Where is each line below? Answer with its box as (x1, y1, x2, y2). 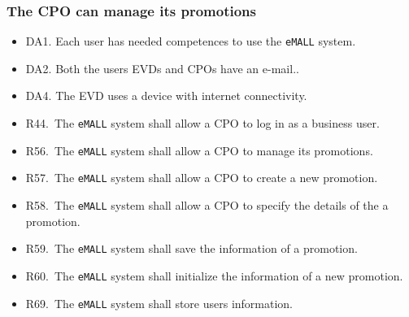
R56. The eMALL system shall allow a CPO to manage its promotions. (25, 141, 373, 158)
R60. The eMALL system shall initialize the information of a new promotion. (25, 267, 403, 284)
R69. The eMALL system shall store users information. (25, 294, 294, 311)
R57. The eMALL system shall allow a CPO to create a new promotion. (25, 169, 378, 186)
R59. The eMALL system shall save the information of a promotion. (25, 240, 358, 257)
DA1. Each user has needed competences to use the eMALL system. (25, 33, 356, 50)
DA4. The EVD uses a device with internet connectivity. (25, 87, 307, 104)
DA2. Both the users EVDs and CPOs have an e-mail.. (25, 59, 299, 76)
